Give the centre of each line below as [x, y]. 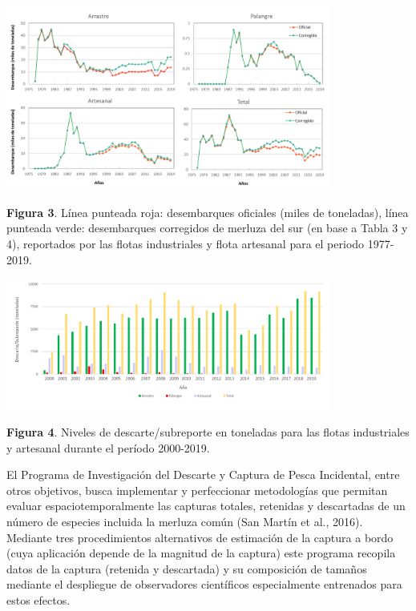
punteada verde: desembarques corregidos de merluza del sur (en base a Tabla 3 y [207, 228]
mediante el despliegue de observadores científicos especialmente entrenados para [204, 584]
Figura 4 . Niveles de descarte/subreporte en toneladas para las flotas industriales [208, 432]
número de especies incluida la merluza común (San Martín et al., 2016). [185, 522]
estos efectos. [38, 600]
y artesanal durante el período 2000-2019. [108, 447]
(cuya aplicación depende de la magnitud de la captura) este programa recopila [201, 553]
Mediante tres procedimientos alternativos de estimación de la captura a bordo [200, 537]
